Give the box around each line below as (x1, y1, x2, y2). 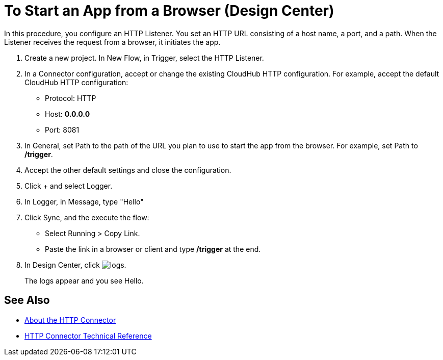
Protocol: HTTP (45, 93, 96, 102)
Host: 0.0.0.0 (45, 109, 90, 118)
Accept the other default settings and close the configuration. (24, 165, 231, 174)
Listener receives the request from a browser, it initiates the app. (4, 37, 221, 46)
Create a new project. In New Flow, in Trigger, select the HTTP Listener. (24, 53, 264, 62)
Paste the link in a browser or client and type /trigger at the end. (45, 244, 261, 253)
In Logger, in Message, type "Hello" (24, 197, 144, 206)
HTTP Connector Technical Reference (24, 331, 152, 340)
